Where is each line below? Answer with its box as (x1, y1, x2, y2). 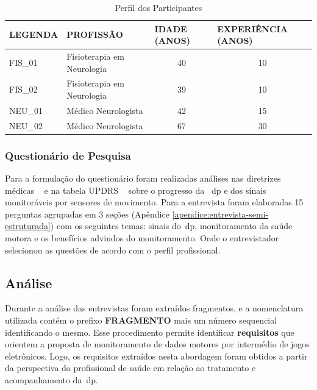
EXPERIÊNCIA (217, 22, 288, 35)
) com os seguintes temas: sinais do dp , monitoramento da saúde (50, 219, 293, 232)
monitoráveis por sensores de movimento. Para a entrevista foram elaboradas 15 (5, 196, 304, 208)
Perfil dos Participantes (115, 1, 202, 13)
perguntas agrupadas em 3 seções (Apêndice (5, 207, 169, 220)
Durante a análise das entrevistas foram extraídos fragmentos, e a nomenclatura (5, 302, 304, 314)
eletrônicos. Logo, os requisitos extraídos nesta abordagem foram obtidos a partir (5, 349, 308, 362)
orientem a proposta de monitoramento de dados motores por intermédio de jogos (5, 338, 310, 350)
